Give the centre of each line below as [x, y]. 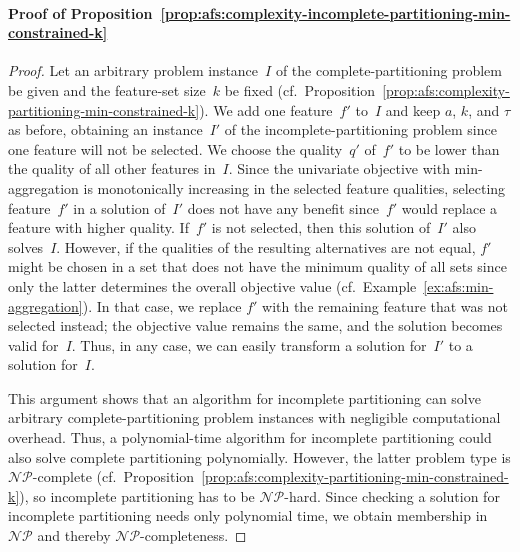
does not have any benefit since [283, 207]
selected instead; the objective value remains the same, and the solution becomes [255, 325]
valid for [33, 344]
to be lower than [449, 148]
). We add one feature [266, 109]
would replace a [449, 207]
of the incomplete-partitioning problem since [360, 129]
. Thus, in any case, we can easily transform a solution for [249, 344]
